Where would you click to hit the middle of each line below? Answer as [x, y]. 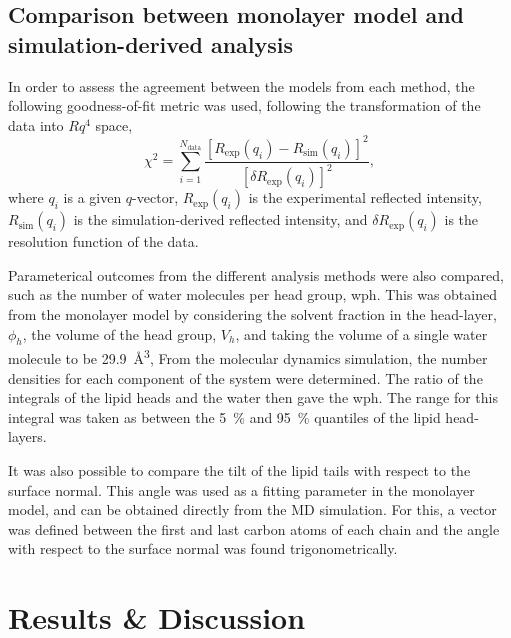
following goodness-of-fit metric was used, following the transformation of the [244, 105]
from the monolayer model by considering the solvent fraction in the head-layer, [252, 314]
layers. [27, 436]
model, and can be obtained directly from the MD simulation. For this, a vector [252, 509]
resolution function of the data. [103, 241]
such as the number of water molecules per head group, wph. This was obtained [252, 294]
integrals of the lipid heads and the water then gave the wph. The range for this [253, 397]
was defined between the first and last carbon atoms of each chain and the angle [254, 528]
